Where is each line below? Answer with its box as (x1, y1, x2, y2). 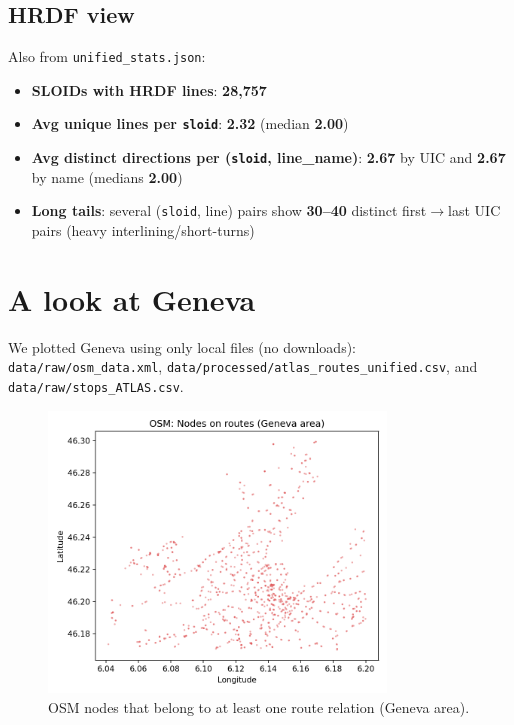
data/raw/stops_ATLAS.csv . (8, 375, 184, 396)
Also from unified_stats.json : (8, 46, 206, 67)
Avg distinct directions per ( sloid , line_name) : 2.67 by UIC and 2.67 (31, 147, 506, 168)
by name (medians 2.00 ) (31, 166, 183, 187)
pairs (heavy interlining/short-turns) (31, 220, 255, 241)
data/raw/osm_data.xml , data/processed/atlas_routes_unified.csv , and (8, 356, 478, 377)
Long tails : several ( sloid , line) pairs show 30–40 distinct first (31, 200, 427, 221)
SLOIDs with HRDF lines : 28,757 (31, 79, 267, 100)
